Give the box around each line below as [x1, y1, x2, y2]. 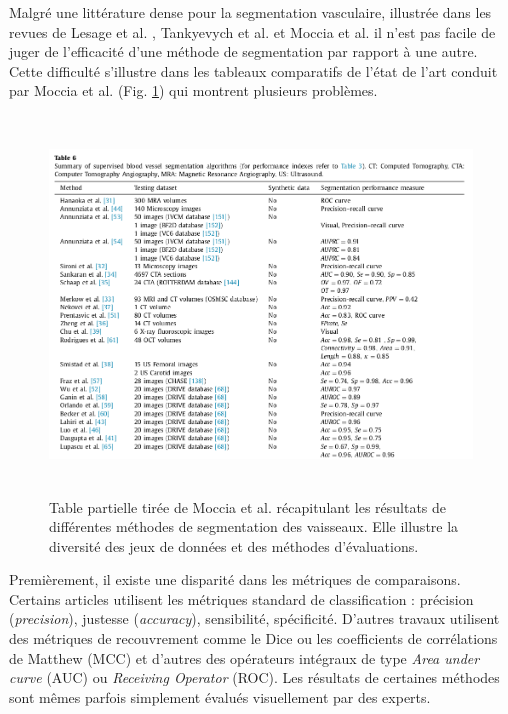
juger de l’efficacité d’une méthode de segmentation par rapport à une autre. [9, 41, 478, 62]
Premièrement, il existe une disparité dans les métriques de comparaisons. [9, 569, 461, 590]
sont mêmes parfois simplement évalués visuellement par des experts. [9, 686, 431, 707]
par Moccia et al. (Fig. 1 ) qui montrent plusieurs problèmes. [9, 80, 378, 101]
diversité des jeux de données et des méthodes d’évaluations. [49, 535, 419, 556]
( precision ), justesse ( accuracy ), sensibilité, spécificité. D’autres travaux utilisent [9, 608, 500, 629]
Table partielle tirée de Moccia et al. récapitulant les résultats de [49, 496, 447, 517]
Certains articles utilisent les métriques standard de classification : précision [9, 588, 474, 609]
